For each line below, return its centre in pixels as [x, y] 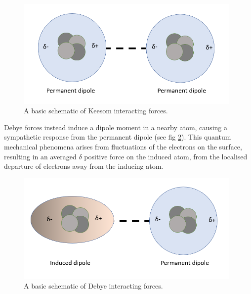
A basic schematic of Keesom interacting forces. [96, 111]
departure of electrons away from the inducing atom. [84, 166]
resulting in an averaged [40, 156]
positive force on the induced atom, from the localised [166, 156]
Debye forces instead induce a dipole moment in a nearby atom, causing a [116, 127]
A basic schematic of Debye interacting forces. [93, 286]
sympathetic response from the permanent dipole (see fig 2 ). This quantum [118, 137]
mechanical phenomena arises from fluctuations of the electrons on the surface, [123, 147]
